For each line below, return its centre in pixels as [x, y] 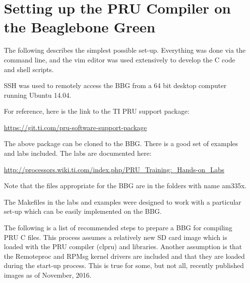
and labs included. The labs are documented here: [78, 153]
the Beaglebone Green [80, 27]
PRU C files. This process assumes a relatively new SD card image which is [116, 237]
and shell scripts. [29, 69]
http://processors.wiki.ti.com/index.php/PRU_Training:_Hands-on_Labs [114, 169]
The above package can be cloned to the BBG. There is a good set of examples [121, 143]
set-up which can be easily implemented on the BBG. [83, 211]
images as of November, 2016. [48, 275]
